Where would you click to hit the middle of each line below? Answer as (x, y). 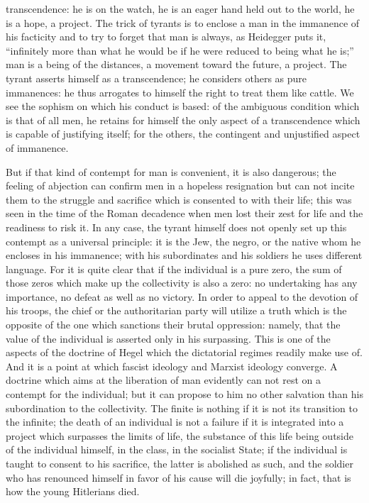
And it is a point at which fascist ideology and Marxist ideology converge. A (172, 366)
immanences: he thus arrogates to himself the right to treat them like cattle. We (180, 92)
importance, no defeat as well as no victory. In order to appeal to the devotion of (182, 296)
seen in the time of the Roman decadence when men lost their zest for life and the (184, 213)
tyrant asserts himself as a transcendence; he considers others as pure (156, 78)
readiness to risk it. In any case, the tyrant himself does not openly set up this (176, 227)
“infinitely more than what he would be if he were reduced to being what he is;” (180, 50)
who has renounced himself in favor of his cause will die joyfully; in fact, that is (178, 477)
